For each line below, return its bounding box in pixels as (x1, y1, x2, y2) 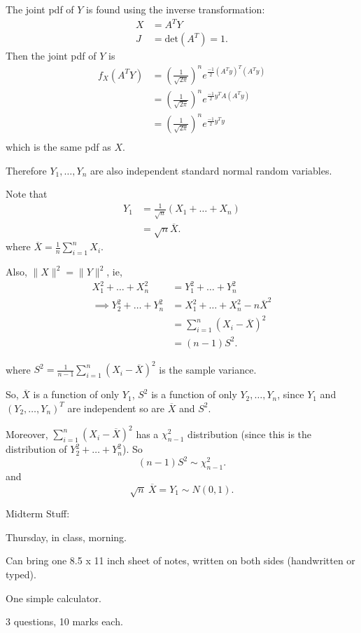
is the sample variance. (159, 362, 257, 376)
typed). (6, 566, 36, 581)
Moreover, (6, 426, 48, 441)
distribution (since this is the (187, 426, 312, 441)
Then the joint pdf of (6, 48, 97, 63)
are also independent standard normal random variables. (90, 163, 332, 177)
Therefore (6, 163, 47, 177)
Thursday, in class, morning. (6, 529, 127, 544)
